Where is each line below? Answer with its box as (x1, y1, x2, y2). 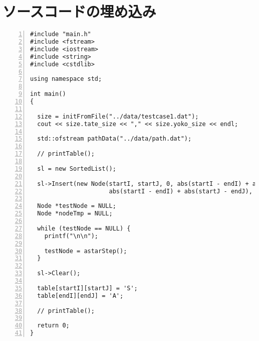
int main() (30, 90, 66, 98)
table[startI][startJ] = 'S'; (37, 284, 138, 292)
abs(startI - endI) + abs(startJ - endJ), (109, 187, 252, 195)
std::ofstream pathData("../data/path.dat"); (37, 135, 192, 143)
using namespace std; (30, 75, 102, 83)
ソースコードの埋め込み (3, 1, 156, 22)
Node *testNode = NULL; (37, 202, 116, 210)
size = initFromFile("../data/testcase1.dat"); (37, 112, 199, 120)
